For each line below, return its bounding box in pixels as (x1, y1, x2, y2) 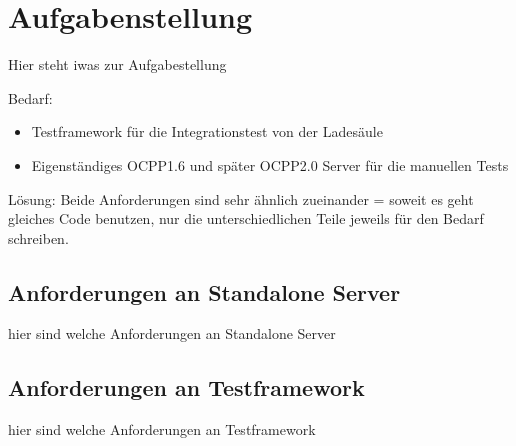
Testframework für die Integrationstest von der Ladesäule (31, 121, 383, 142)
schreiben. (8, 227, 69, 248)
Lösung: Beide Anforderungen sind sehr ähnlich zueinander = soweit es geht (8, 188, 474, 209)
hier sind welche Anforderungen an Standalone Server (8, 323, 336, 344)
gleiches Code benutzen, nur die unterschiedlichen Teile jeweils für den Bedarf (8, 208, 484, 229)
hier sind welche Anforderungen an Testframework (8, 419, 316, 440)
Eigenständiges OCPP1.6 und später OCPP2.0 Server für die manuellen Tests (31, 154, 509, 175)
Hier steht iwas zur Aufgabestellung (8, 54, 227, 75)
